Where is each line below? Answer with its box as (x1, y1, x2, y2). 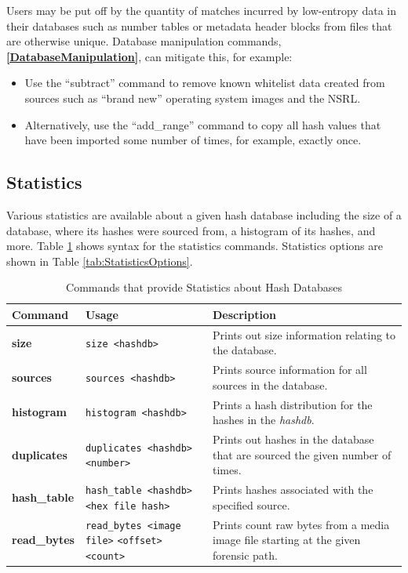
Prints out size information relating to (212, 326, 396, 343)
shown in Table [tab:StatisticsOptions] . (6, 252, 193, 269)
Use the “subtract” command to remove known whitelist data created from (24, 74, 385, 91)
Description (212, 306, 276, 322)
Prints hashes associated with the (212, 481, 373, 498)
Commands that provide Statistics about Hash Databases (66, 279, 342, 296)
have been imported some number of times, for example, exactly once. (24, 132, 362, 148)
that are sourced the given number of (212, 446, 392, 462)
